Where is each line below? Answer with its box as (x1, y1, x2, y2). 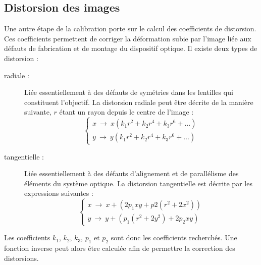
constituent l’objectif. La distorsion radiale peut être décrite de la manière (24, 96, 253, 107)
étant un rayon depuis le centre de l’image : (59, 107, 194, 117)
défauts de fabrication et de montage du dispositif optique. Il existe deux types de (4, 43, 257, 54)
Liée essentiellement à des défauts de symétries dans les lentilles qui (24, 87, 233, 97)
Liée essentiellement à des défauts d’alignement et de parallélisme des (24, 168, 239, 179)
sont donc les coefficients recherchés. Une (111, 232, 237, 243)
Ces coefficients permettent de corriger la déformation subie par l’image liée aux (4, 33, 251, 43)
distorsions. (4, 252, 39, 263)
